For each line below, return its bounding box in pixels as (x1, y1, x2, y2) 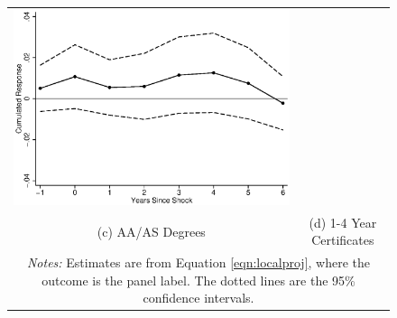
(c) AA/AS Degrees (97, 221, 206, 240)
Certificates (311, 230, 374, 249)
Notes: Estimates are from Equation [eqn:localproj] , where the (26, 253, 371, 272)
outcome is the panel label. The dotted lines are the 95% (42, 270, 355, 289)
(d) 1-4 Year (309, 212, 377, 231)
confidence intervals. (143, 288, 254, 307)
